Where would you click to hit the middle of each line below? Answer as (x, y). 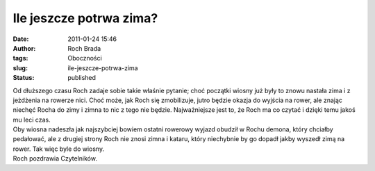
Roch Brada (84, 48)
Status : (24, 78)
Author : (24, 48)
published (82, 78)
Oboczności (85, 58)
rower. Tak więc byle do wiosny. (58, 149)
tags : (20, 58)
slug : (20, 68)
